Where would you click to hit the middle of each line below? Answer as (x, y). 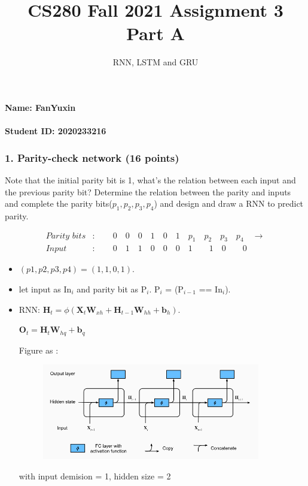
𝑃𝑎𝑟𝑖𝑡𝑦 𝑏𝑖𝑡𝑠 (66, 236)
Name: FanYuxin (40, 107)
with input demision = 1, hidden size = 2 (95, 476)
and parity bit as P (112, 289)
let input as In (45, 289)
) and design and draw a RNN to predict (229, 203)
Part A (155, 33)
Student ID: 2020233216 (56, 131)
